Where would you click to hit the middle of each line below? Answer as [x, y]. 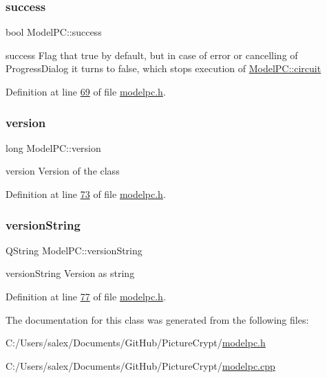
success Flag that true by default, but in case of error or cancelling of [152, 55]
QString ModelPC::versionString [74, 250]
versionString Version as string [70, 273]
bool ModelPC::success [54, 32]
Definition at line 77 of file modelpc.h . [86, 296]
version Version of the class [63, 171]
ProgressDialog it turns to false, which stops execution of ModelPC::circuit [163, 68]
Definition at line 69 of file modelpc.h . [86, 91]
